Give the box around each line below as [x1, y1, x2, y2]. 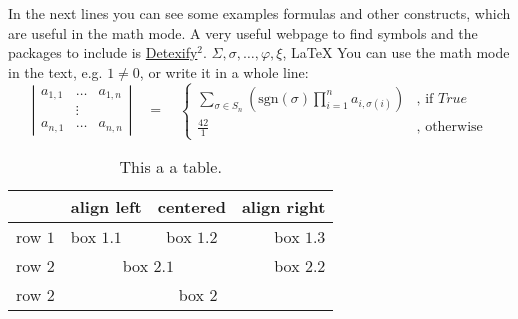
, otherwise [416, 120, 483, 135]
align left [70, 195, 142, 219]
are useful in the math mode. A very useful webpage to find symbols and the [8, 22, 478, 43]
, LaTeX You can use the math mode [282, 42, 510, 63]
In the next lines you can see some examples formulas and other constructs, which [8, 3, 511, 23]
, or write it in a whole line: [139, 61, 309, 82]
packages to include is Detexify [8, 42, 198, 63]
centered [157, 195, 226, 219]
